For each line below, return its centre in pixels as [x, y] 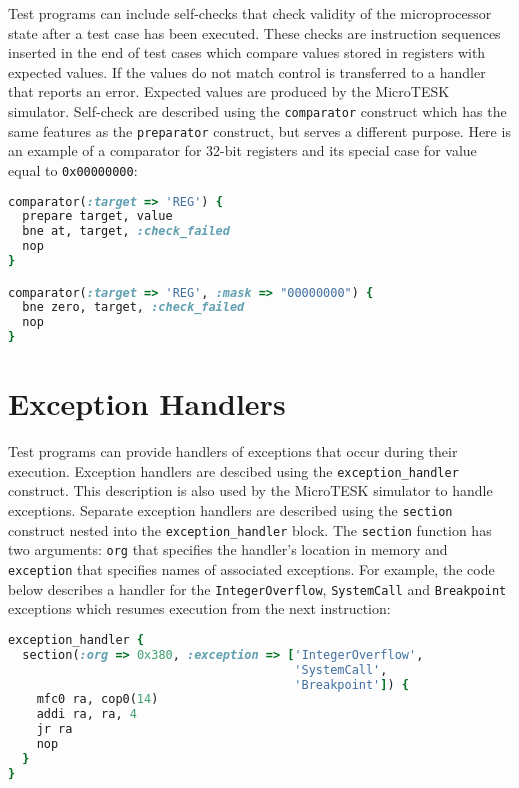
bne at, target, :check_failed [126, 231]
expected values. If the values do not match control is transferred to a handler [247, 71]
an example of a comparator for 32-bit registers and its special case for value [242, 150]
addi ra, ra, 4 [86, 714]
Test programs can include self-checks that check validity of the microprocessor [250, 13]
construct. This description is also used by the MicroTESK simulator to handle [250, 490]
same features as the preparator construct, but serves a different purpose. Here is [259, 130]
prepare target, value [97, 216]
